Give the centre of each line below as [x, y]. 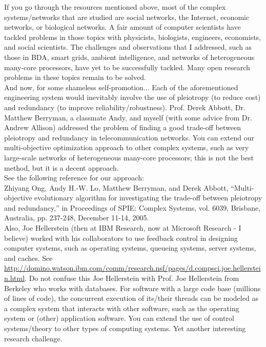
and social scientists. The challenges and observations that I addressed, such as [128, 47]
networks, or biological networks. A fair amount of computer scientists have [122, 27]
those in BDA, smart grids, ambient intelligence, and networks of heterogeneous [129, 57]
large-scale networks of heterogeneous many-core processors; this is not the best [129, 157]
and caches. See [28, 258]
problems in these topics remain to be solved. [75, 77]
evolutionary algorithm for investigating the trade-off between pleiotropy [148, 198]
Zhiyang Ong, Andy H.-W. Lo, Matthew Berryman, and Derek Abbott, [116, 187]
